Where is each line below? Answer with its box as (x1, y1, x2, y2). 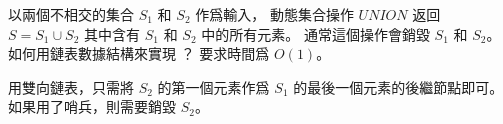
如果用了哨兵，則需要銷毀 (8, 96, 176, 117)
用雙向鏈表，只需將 (8, 76, 134, 97)
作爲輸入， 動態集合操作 (195, 4, 354, 24)
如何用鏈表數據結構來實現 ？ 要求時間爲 (8, 43, 270, 64)
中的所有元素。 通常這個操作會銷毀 (201, 23, 430, 44)
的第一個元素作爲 (157, 76, 270, 97)
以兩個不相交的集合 (8, 4, 134, 24)
